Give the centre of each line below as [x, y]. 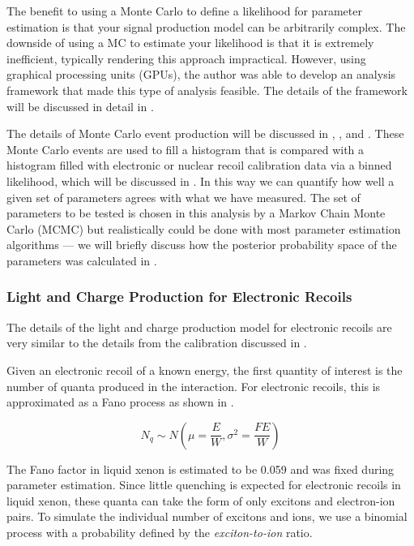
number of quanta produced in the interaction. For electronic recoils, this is [194, 386]
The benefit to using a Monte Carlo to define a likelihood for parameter [184, 11]
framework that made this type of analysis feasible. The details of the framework [207, 90]
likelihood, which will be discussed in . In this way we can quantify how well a [201, 181]
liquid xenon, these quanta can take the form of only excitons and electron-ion [201, 500]
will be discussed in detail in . [80, 106]
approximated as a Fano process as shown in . [120, 402]
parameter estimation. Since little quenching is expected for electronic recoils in [204, 485]
